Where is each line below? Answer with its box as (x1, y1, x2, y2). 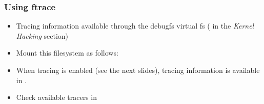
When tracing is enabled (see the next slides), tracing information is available (16, 65, 260, 75)
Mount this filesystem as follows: (16, 47, 118, 58)
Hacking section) (16, 30, 69, 41)
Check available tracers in (16, 92, 97, 102)
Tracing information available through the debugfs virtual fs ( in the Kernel (16, 20, 254, 31)
